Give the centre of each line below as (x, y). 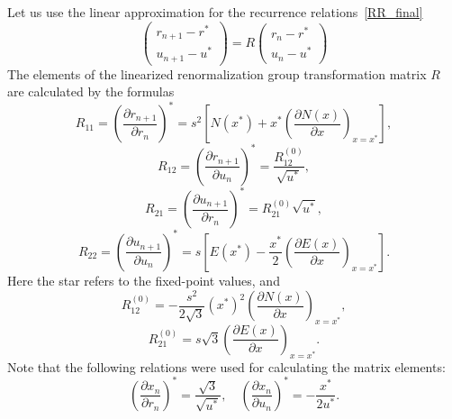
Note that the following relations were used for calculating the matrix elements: (226, 366)
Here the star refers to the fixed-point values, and (144, 280)
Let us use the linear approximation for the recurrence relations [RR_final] (215, 12)
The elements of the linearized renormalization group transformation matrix (217, 73)
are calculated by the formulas (91, 91)
